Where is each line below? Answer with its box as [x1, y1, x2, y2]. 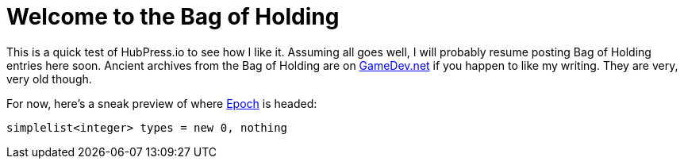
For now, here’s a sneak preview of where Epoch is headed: [6, 96, 317, 110]
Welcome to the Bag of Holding [6, 3, 340, 30]
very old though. [6, 71, 92, 86]
